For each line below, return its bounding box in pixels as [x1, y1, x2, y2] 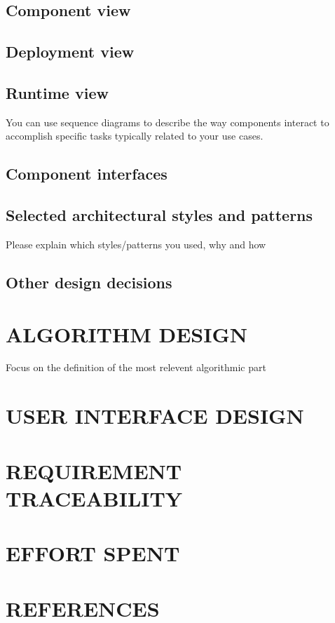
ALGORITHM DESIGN [6, 319, 247, 348]
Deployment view [6, 41, 135, 62]
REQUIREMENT [6, 456, 182, 485]
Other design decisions [6, 271, 172, 293]
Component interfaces [6, 163, 167, 185]
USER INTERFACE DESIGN [6, 401, 304, 430]
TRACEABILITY [6, 483, 183, 512]
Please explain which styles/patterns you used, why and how [6, 236, 266, 251]
